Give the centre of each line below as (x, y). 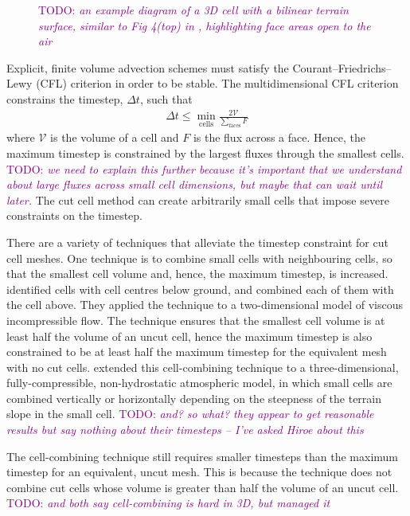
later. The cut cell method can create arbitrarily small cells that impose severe (198, 199)
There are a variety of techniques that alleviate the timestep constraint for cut (197, 242)
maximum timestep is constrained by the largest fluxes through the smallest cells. (205, 152)
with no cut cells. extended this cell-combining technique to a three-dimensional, (203, 367)
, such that (166, 98)
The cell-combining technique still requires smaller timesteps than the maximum (203, 456)
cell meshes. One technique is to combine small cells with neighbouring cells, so (199, 258)
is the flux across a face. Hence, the (279, 137)
